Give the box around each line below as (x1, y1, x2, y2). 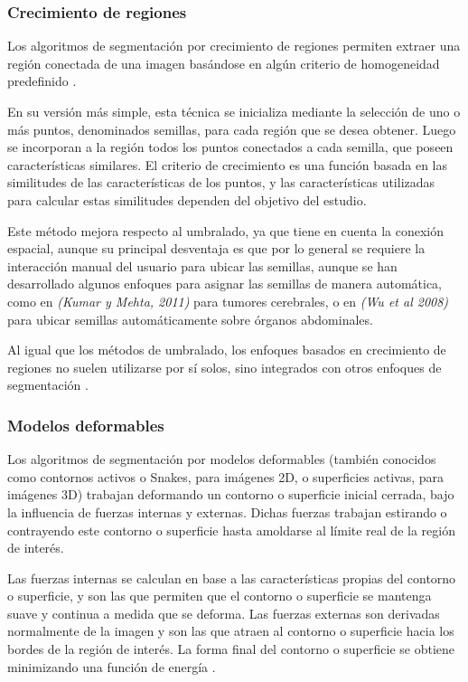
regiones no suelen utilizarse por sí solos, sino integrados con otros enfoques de (7, 357, 442, 376)
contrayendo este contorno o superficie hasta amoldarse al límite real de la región (7, 520, 455, 539)
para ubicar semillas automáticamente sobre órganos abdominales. (7, 309, 373, 328)
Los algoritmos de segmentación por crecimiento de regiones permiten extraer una (7, 36, 461, 55)
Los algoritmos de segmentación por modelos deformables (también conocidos (7, 450, 436, 469)
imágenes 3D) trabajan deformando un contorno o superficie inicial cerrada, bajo (7, 485, 454, 504)
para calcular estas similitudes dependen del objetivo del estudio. (7, 190, 367, 209)
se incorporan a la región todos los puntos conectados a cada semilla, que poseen (7, 137, 454, 156)
